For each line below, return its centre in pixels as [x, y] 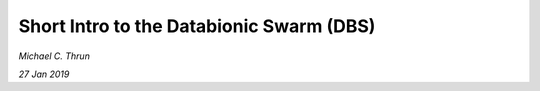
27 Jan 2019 [44, 74]
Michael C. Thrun [54, 56]
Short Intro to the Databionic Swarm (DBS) [197, 26]
